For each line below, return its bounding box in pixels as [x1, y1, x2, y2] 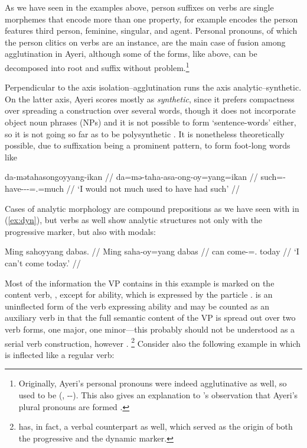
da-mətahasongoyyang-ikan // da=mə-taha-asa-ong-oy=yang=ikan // [5, 170, 258, 183]
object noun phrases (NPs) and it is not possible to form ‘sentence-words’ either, [5, 116, 296, 128]
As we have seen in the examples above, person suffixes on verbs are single [5, 1, 274, 13]
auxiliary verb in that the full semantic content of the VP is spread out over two [5, 311, 296, 324]
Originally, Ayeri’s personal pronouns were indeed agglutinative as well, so [18, 377, 287, 389]
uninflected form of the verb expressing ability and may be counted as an [5, 299, 269, 312]
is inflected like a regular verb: [5, 348, 115, 360]
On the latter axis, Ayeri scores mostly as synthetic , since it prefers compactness [5, 92, 295, 105]
